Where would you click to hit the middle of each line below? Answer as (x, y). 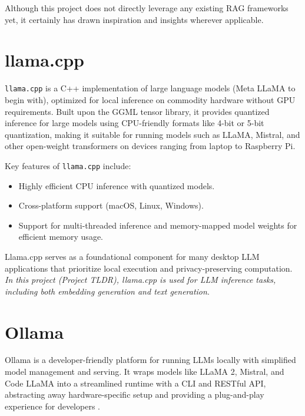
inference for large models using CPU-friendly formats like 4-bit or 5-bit (135, 123)
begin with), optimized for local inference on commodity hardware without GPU (150, 99)
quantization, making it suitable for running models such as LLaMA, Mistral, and (152, 134)
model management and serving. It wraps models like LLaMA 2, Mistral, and (145, 372)
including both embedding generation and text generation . (107, 291)
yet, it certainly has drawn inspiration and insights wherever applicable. (134, 19)
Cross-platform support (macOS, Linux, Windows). (111, 205)
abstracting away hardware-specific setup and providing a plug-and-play (135, 394)
